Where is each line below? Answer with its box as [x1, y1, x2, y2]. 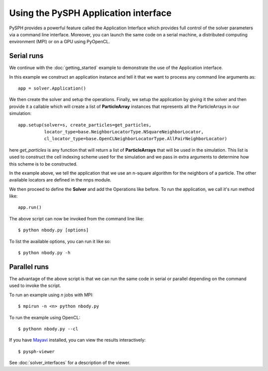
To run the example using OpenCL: [9, 314, 80, 320]
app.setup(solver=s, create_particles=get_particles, [18, 122, 151, 128]
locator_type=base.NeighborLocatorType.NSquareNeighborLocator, [44, 129, 204, 134]
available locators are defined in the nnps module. [9, 177, 112, 183]
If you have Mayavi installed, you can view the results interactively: [9, 337, 146, 343]
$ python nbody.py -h [18, 250, 70, 256]
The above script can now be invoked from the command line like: [9, 215, 144, 221]
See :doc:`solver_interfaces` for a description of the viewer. [9, 360, 131, 366]
